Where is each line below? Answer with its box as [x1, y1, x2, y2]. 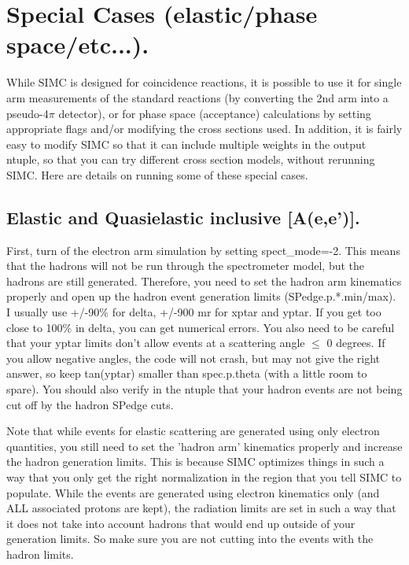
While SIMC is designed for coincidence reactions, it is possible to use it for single [6, 74, 402, 90]
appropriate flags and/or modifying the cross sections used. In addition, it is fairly [6, 120, 403, 137]
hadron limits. [6, 545, 74, 562]
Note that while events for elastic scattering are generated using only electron [6, 423, 380, 439]
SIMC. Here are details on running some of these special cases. [6, 166, 308, 183]
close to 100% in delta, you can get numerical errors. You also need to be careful [6, 319, 395, 335]
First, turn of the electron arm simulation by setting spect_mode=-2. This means [6, 242, 400, 258]
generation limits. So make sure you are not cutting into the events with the [6, 530, 374, 547]
